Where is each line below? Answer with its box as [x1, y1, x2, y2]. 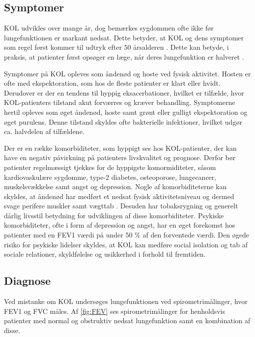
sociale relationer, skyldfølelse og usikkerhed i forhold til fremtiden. [4, 249, 206, 259]
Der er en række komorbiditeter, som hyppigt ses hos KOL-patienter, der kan [4, 142, 237, 153]
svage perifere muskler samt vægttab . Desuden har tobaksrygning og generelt [4, 201, 238, 211]
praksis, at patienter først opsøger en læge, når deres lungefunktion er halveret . [4, 51, 244, 62]
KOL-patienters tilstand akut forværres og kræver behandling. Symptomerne [4, 97, 235, 107]
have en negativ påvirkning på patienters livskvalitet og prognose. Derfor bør [4, 152, 236, 163]
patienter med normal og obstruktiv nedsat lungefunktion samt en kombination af [4, 315, 251, 326]
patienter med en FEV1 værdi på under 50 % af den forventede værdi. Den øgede [4, 230, 249, 240]
